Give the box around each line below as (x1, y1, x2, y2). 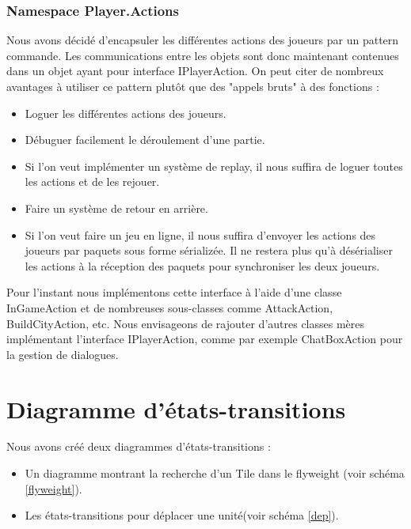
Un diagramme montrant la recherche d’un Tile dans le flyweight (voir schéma (25, 465, 405, 482)
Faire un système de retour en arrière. (25, 199, 208, 216)
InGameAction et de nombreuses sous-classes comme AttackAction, (6, 299, 333, 316)
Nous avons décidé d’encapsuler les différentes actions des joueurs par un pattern (6, 32, 399, 48)
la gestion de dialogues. (6, 346, 119, 362)
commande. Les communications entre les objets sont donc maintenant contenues (6, 47, 399, 63)
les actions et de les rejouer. (25, 173, 160, 190)
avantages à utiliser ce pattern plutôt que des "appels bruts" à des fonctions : (6, 78, 379, 94)
